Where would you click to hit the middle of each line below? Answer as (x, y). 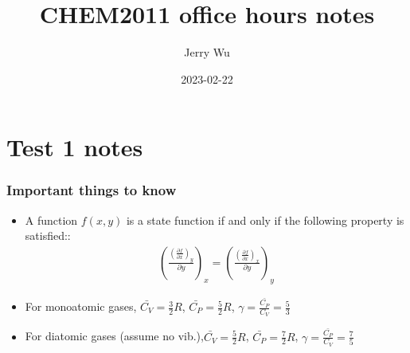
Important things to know (92, 190)
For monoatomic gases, (81, 306)
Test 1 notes (75, 147)
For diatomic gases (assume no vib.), (114, 336)
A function (51, 220)
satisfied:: (48, 235)
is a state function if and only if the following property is (265, 220)
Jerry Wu (207, 52)
